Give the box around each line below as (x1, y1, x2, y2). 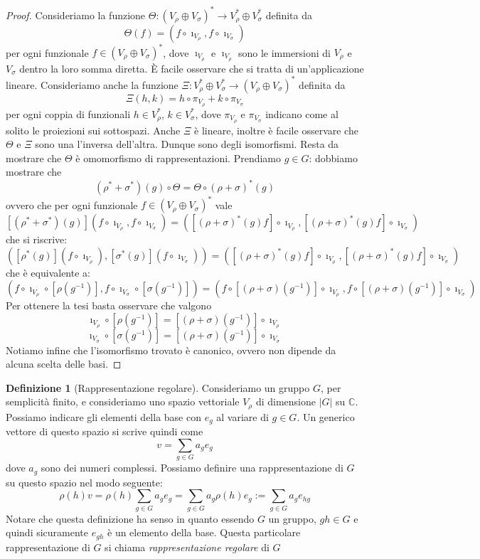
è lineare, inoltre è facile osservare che (194, 122, 358, 137)
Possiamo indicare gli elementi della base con (6, 409, 201, 424)
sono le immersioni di (238, 45, 331, 59)
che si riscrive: (6, 232, 68, 247)
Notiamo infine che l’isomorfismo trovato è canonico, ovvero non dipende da (6, 342, 336, 357)
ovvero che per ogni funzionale (6, 197, 138, 212)
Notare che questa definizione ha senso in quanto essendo (6, 511, 255, 526)
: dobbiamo (309, 150, 358, 165)
